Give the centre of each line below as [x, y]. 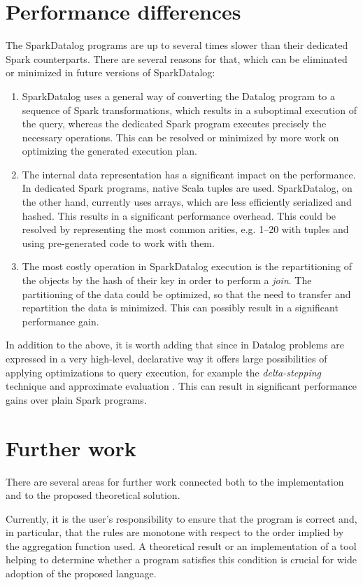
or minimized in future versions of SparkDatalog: [111, 72]
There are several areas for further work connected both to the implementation [175, 481]
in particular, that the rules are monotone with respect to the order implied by [175, 532]
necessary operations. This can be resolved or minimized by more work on [180, 137]
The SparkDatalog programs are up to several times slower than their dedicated [177, 45]
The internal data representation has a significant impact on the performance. [189, 174]
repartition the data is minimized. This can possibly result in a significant [180, 308]
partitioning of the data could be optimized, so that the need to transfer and [186, 294]
